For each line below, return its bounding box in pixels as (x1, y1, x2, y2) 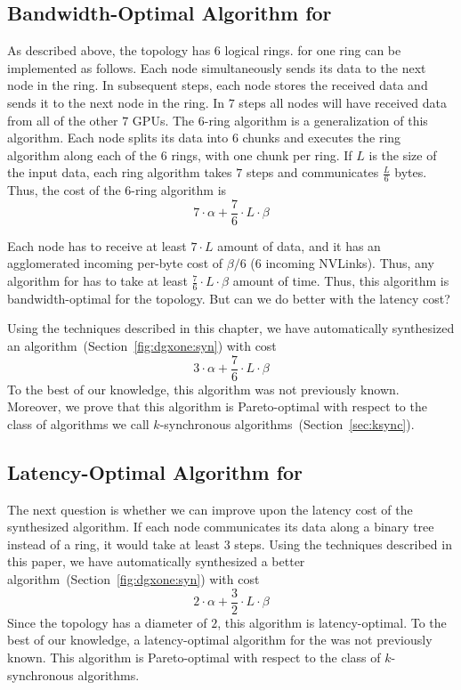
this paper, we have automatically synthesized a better (7, 552, 305, 571)
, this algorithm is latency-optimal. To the (217, 613, 447, 631)
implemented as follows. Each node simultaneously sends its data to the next (7, 58, 426, 77)
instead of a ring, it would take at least (7, 534, 220, 553)
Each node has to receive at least (7, 236, 187, 255)
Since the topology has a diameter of (7, 613, 207, 631)
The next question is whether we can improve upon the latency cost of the (7, 499, 413, 518)
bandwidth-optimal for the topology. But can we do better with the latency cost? (7, 288, 450, 307)
